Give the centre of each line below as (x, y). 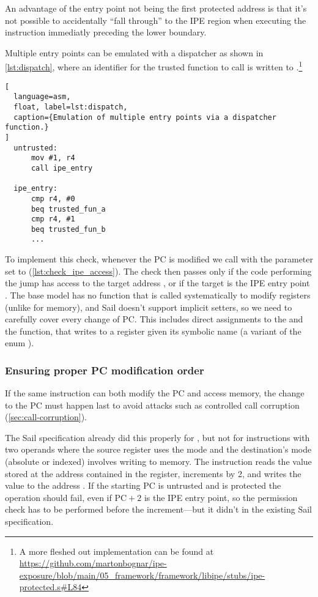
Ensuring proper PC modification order (105, 370)
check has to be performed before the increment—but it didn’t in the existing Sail (158, 509)
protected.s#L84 (50, 587)
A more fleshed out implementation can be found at (116, 551)
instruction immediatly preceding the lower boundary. (106, 32)
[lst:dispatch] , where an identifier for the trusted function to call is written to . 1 (154, 66)
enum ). (20, 343)
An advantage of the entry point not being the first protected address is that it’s (156, 8)
